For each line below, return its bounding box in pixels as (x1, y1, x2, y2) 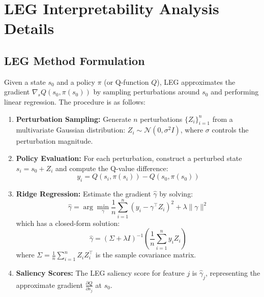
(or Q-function (104, 76, 149, 87)
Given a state (4, 76, 46, 87)
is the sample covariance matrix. (95, 249, 196, 260)
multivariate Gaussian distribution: (16, 124, 126, 135)
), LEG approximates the (157, 76, 236, 87)
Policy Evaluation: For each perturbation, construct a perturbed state (16, 152, 242, 163)
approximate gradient (16, 279, 83, 290)
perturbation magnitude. (16, 136, 93, 146)
